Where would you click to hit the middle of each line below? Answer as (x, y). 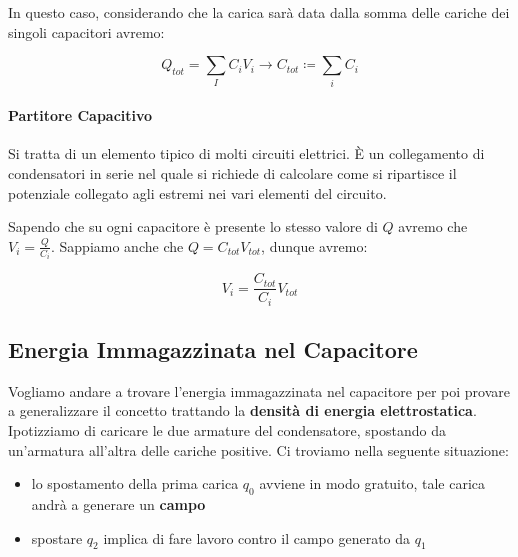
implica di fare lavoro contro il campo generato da (257, 537)
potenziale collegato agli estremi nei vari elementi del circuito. (197, 192)
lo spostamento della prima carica (135, 483)
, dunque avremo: (314, 245)
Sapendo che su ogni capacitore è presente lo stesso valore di (193, 226)
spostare (57, 537)
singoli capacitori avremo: (86, 31)
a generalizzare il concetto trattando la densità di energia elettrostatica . (242, 410)
